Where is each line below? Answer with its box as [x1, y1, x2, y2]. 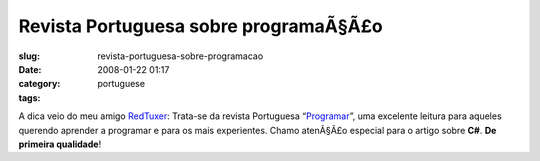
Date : [18, 63, 42, 75]
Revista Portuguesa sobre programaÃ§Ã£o [18, 15, 384, 37]
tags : [18, 91, 41, 104]
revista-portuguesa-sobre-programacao [97, 50, 264, 62]
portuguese [97, 78, 145, 90]
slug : [18, 50, 40, 62]
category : [18, 78, 61, 90]
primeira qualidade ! [18, 138, 102, 150]
